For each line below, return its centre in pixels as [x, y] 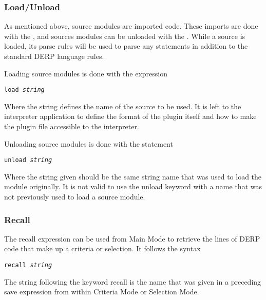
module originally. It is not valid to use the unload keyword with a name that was [133, 186]
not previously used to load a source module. [75, 197]
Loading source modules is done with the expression [86, 73]
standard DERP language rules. [54, 56]
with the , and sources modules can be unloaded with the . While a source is [125, 36]
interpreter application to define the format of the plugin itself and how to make [130, 116]
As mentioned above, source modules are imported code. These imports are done [131, 26]
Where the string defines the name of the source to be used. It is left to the [123, 106]
